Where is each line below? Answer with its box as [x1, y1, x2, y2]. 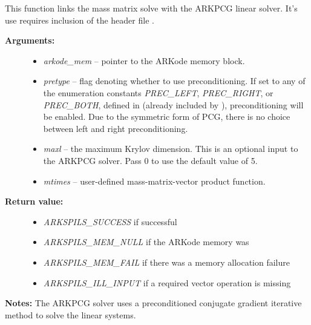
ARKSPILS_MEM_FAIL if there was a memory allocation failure [43, 255, 290, 268]
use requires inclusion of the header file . [5, 13, 154, 26]
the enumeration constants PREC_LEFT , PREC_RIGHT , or [43, 86, 273, 99]
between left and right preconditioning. [43, 122, 188, 134]
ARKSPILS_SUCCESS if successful [43, 215, 177, 228]
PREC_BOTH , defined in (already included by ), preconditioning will [43, 98, 304, 111]
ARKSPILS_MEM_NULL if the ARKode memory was [43, 235, 249, 248]
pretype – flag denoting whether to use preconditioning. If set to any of [43, 74, 306, 87]
